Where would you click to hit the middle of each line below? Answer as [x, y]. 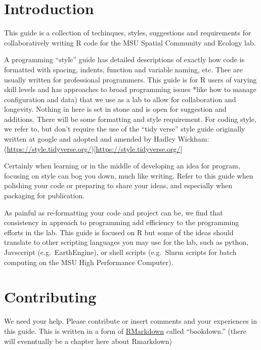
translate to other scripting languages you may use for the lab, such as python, [126, 242]
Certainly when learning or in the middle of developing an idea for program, [122, 166]
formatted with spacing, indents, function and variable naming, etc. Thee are [123, 69]
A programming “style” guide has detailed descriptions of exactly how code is [124, 59]
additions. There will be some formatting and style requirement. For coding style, [130, 119]
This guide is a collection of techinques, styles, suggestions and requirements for [128, 33]
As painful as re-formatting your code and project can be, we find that [114, 212]
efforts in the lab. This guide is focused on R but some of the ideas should [119, 232]
